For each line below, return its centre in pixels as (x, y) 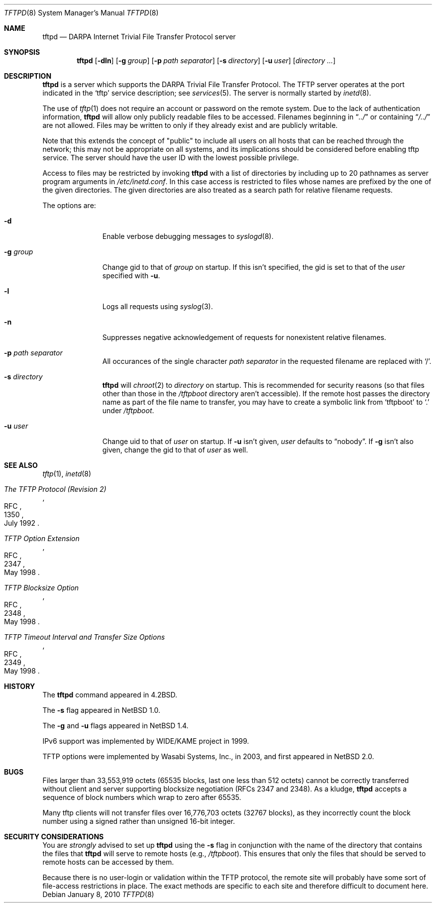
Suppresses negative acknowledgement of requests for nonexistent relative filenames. (244, 337)
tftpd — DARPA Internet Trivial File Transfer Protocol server (139, 37)
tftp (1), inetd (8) (67, 474)
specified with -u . (131, 276)
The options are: (69, 205)
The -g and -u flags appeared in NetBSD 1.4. (115, 726)
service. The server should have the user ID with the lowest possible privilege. (171, 158)
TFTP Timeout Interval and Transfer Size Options (85, 637)
